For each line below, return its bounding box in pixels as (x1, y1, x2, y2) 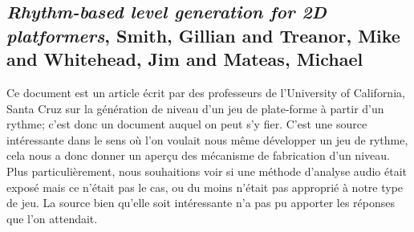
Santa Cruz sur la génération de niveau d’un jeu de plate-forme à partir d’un (6, 100, 384, 116)
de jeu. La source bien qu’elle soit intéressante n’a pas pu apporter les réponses (6, 194, 395, 211)
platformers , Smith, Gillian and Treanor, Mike (6, 22, 400, 47)
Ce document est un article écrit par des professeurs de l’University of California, (6, 83, 405, 100)
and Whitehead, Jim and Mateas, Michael (6, 47, 363, 71)
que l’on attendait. (6, 210, 98, 226)
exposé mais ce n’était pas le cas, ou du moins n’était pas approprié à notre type (6, 178, 404, 195)
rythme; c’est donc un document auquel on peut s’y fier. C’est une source (6, 116, 367, 132)
